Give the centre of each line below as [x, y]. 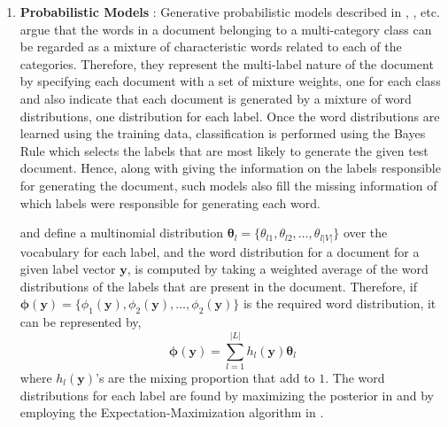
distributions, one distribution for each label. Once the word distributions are [230, 116]
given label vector [68, 269]
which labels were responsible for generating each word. [170, 202]
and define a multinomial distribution [122, 233]
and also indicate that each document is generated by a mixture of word [216, 98]
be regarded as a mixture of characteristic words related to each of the [211, 47]
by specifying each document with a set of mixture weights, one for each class [230, 81]
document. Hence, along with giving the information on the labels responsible [230, 168]
